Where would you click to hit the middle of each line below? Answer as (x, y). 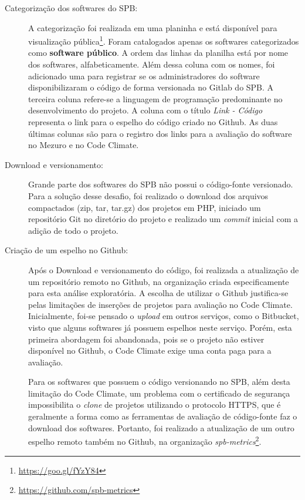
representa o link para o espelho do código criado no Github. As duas (153, 122)
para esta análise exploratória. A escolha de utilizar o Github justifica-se (158, 293)
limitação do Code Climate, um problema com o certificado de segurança (159, 393)
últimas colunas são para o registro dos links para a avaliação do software (160, 133)
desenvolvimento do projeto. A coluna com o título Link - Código (145, 110)
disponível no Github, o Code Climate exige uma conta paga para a (150, 350)
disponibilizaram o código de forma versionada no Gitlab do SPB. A (151, 87)
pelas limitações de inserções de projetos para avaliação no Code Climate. (160, 304)
